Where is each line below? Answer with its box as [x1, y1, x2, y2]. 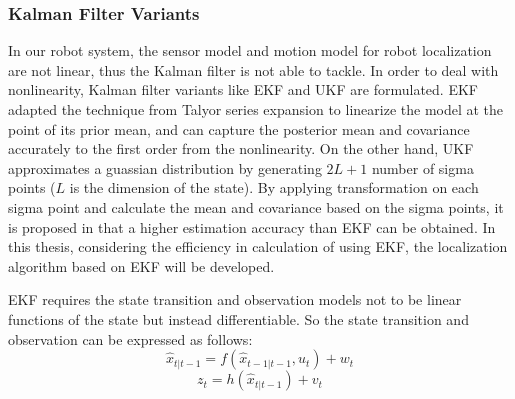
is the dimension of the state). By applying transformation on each [69, 177, 479, 198]
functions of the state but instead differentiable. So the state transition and [8, 308, 469, 329]
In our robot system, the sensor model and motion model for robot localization [8, 40, 492, 61]
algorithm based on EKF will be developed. [8, 255, 275, 276]
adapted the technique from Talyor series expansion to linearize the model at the [8, 99, 504, 119]
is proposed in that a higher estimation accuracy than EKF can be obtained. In [8, 216, 496, 237]
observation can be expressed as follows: [8, 328, 253, 349]
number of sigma [371, 157, 474, 178]
